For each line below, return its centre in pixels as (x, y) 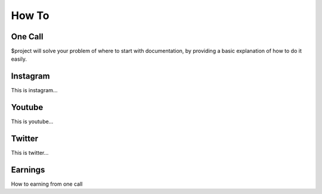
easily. (19, 59)
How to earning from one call (47, 184)
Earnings (28, 170)
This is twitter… (30, 153)
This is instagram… (34, 90)
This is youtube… (32, 121)
